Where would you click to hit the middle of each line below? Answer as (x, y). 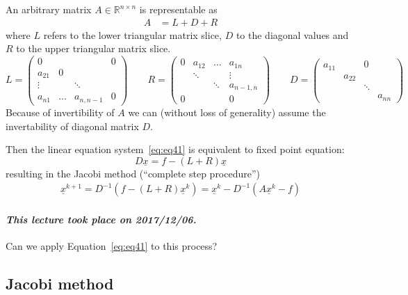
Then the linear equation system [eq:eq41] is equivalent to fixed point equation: (175, 149)
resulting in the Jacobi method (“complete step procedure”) (133, 173)
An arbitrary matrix (49, 9)
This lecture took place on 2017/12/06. (101, 219)
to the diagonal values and (292, 34)
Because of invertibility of (60, 112)
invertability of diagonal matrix (72, 126)
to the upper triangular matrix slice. (93, 48)
